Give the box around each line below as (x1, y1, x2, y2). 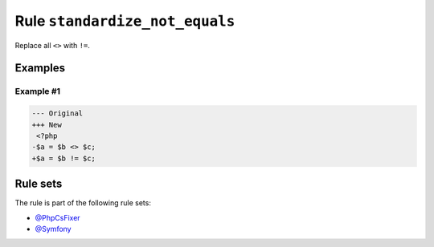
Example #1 (14, 86, 60, 97)
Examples (14, 61, 66, 75)
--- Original (31, 109, 84, 118)
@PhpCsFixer (35, 213, 80, 222)
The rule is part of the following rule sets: (14, 198, 152, 208)
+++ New (31, 120, 62, 129)
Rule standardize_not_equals (14, 12, 235, 30)
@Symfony (35, 224, 72, 233)
